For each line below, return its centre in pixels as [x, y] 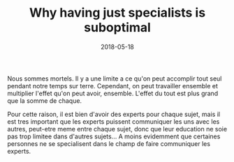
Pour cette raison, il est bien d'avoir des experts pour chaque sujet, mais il [114, 114]
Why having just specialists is [117, 13]
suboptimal [117, 27]
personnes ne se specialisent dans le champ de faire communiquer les [109, 143]
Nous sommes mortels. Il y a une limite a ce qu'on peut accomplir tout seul [115, 79]
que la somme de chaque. [45, 100]
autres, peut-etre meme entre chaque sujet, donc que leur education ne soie [117, 129]
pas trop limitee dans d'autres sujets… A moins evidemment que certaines [114, 136]
